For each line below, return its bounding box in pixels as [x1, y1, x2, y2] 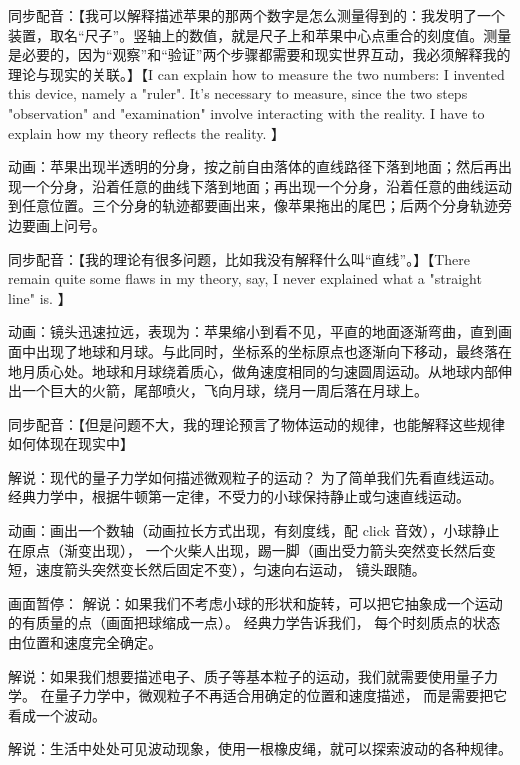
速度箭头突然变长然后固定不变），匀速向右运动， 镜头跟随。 [35, 559, 426, 580]
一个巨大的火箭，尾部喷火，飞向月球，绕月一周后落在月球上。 [21, 380, 428, 401]
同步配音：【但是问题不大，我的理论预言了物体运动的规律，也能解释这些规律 [8, 413, 505, 434]
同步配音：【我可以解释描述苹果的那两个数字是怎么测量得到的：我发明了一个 [8, 5, 505, 25]
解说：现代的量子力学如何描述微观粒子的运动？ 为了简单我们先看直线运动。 [8, 466, 503, 487]
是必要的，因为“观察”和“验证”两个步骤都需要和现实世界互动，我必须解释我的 [8, 44, 511, 65]
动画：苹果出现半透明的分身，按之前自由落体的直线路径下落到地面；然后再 [8, 156, 498, 177]
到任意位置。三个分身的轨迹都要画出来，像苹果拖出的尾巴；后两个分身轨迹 [8, 195, 498, 216]
